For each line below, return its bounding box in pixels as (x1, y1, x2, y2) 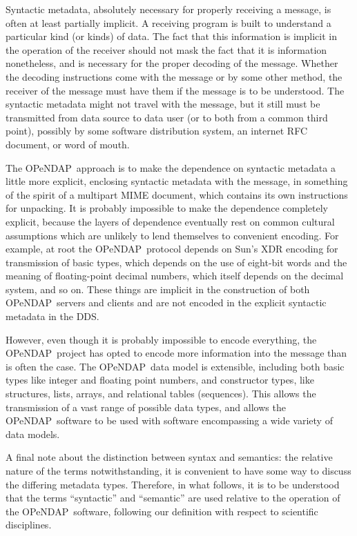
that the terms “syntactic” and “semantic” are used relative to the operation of (6, 490, 340, 505)
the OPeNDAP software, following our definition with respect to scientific (6, 504, 318, 518)
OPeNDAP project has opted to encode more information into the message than (6, 346, 347, 360)
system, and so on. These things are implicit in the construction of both (6, 281, 310, 296)
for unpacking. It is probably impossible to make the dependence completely (6, 201, 328, 215)
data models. (6, 426, 60, 441)
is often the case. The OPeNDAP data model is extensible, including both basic (6, 359, 345, 373)
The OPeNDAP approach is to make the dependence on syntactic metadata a (6, 160, 336, 175)
